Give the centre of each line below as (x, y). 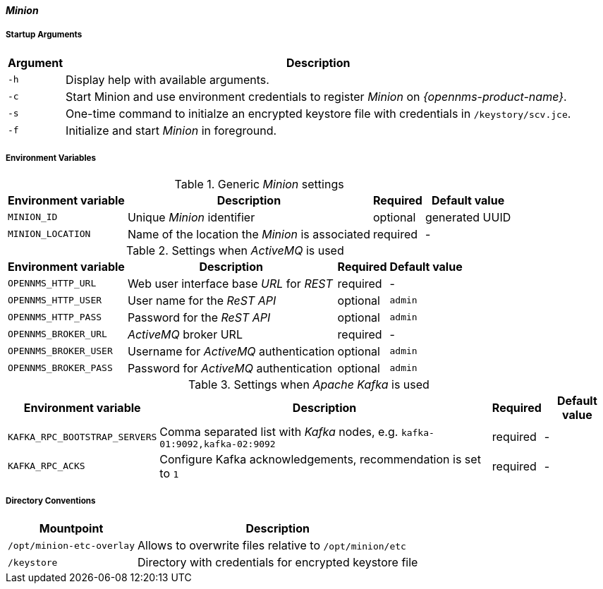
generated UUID (468, 217)
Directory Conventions (51, 500)
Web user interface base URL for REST (230, 283)
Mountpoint (71, 529)
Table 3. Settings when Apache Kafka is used (309, 384)
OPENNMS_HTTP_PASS (55, 317)
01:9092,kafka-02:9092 (218, 444)
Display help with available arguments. (167, 79)
